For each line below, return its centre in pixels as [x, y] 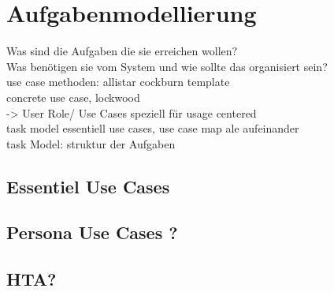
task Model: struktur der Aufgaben [91, 143]
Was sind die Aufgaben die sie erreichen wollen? [122, 51]
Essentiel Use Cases [88, 186]
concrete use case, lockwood [73, 97]
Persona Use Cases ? [92, 232]
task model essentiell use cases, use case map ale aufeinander [153, 128]
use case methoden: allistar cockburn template [118, 82]
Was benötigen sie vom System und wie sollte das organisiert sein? [167, 66]
